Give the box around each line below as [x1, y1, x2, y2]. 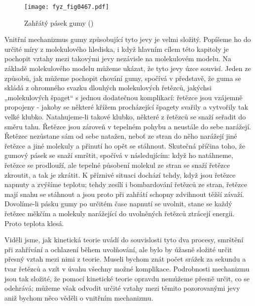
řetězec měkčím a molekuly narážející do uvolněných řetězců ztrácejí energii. [4, 208, 235, 218]
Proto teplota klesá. [4, 218, 64, 228]
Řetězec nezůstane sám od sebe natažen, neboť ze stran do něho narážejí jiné [4, 131, 237, 141]
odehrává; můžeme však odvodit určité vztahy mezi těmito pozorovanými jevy [4, 283, 240, 293]
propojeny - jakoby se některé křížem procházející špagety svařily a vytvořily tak [4, 102, 248, 112]
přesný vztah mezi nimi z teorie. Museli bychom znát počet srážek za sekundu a [4, 254, 246, 264]
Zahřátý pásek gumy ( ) [24, 17, 94, 28]
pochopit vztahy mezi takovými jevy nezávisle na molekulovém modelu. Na [4, 53, 231, 64]
